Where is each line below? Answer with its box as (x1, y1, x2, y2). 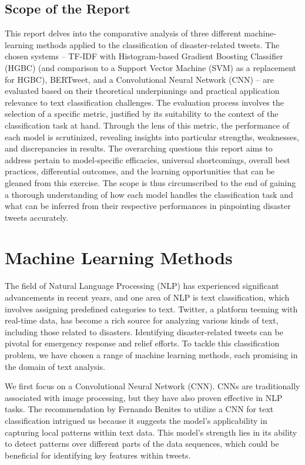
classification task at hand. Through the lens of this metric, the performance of (5, 119, 289, 131)
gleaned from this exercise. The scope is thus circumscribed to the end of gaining (5, 176, 296, 188)
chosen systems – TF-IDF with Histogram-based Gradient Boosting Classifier (5, 50, 283, 62)
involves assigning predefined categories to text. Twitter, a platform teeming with (5, 302, 298, 315)
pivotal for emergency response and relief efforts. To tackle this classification (5, 337, 280, 349)
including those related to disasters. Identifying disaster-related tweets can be (5, 325, 283, 338)
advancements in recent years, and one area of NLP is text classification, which (5, 291, 290, 304)
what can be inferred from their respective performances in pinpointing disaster (5, 200, 291, 212)
